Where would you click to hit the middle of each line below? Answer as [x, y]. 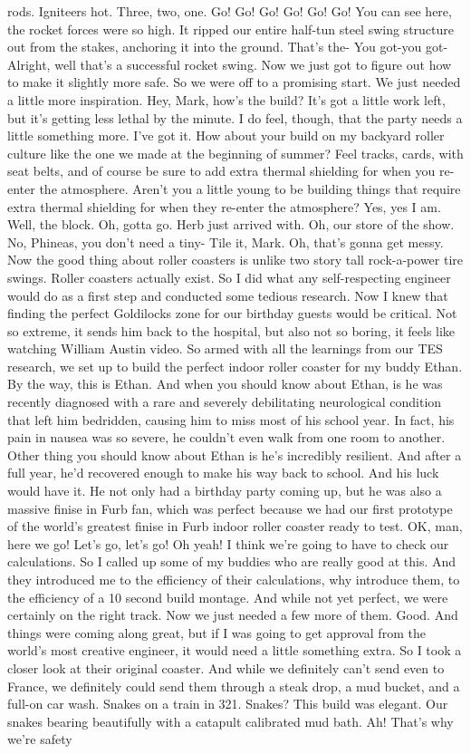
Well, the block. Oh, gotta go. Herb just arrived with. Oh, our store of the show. [231, 224]
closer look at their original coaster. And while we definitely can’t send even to [226, 667]
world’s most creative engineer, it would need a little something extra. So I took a [235, 650]
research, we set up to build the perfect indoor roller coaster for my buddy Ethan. [235, 366]
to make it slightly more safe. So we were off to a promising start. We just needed [234, 82]
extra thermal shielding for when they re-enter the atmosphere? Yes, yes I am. [224, 206]
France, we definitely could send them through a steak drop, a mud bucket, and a [234, 686]
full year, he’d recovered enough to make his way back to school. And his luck [223, 473]
